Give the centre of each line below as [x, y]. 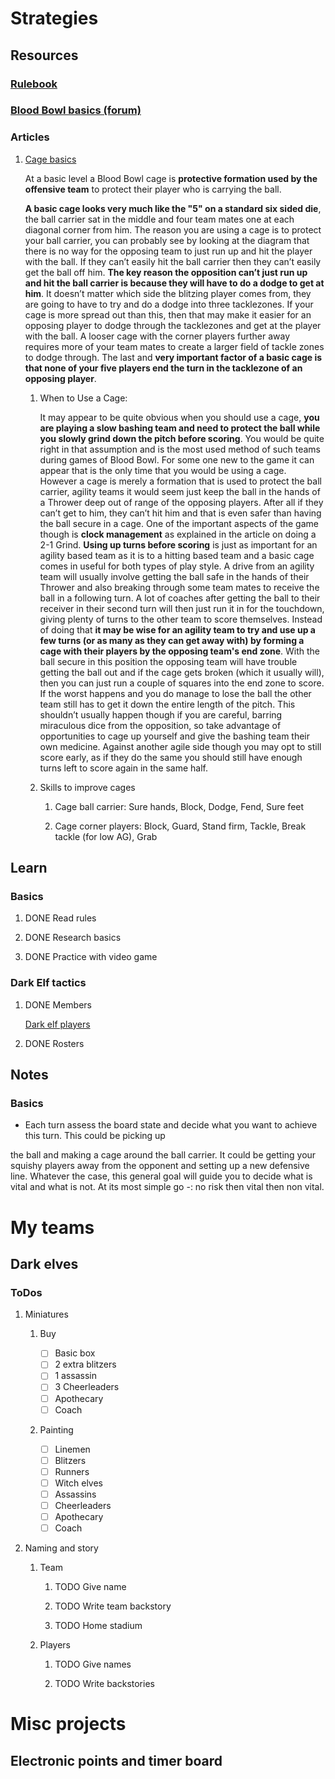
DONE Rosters [54, 1043]
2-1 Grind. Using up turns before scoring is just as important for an [178, 544]
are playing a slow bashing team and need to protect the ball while [180, 428]
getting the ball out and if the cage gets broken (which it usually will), [182, 672]
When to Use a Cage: [83, 398]
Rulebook [34, 84]
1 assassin [75, 1376]
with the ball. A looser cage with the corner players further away [157, 336]
